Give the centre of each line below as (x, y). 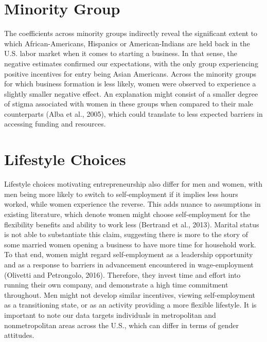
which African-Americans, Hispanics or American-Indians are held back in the (127, 43)
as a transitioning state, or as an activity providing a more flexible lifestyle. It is (130, 305)
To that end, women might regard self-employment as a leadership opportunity (129, 254)
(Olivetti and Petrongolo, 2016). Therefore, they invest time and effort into (122, 274)
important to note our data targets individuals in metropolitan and (110, 314)
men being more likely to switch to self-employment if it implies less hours (121, 194)
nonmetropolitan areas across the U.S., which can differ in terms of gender (121, 325)
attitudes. (19, 335)
